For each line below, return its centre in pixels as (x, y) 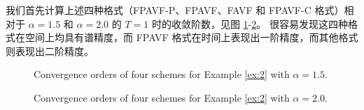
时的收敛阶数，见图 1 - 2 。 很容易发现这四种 (250, 23)
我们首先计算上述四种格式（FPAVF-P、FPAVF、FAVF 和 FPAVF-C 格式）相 (180, 10)
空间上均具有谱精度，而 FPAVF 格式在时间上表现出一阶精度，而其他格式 (191, 37)
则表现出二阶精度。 (50, 50)
